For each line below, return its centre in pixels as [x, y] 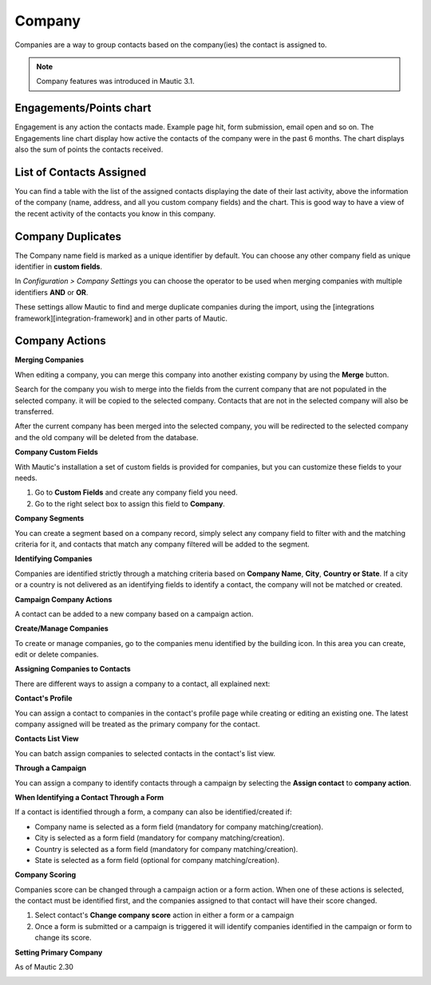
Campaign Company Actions [63, 599]
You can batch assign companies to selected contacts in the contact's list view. [145, 753]
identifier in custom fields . [59, 266]
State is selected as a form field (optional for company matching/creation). [157, 860]
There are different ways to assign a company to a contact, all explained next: [142, 684]
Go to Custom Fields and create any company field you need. [136, 492]
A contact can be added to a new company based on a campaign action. [134, 613]
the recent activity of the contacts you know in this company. [115, 213]
